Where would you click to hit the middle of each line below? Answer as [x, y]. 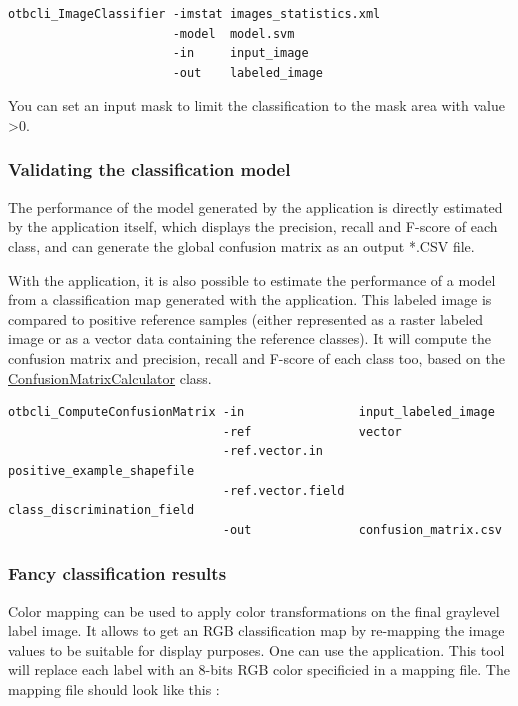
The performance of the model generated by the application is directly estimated [255, 206]
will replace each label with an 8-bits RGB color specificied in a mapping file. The [259, 669]
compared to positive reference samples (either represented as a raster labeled [246, 318]
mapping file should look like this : [114, 688]
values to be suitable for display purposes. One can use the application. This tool [256, 649]
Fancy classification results [117, 573]
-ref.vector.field [283, 490]
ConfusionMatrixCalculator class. [110, 377]
